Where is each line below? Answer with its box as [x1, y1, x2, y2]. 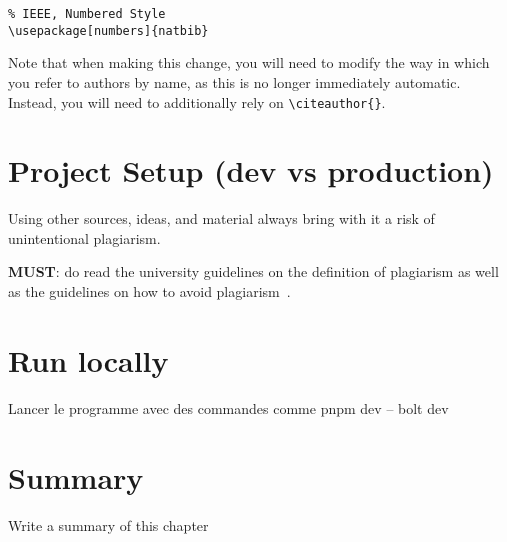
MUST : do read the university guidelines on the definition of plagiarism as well [8, 261, 499, 282]
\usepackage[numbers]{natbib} [8, 23, 209, 38]
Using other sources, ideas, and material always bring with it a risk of [8, 208, 435, 229]
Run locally [8, 339, 169, 380]
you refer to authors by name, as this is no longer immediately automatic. [8, 71, 461, 92]
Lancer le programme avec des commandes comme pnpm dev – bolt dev [8, 397, 449, 418]
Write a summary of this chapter [8, 514, 209, 535]
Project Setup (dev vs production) [8, 150, 494, 191]
